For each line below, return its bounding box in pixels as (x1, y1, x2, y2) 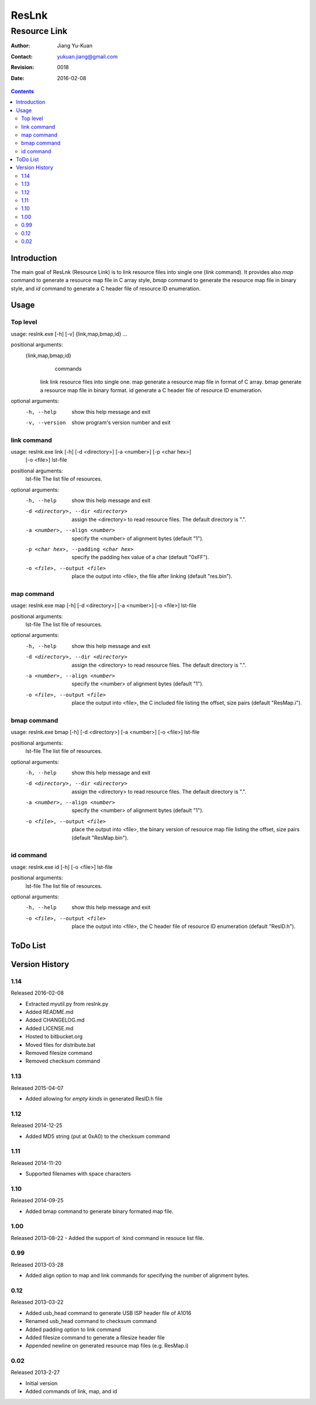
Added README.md (25, 1009, 74, 1016)
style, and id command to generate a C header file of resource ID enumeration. (11, 285, 201, 292)
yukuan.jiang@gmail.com (57, 53, 118, 60)
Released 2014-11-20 (11, 1159, 61, 1166)
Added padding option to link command (25, 1326, 121, 1333)
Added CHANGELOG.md (25, 1016, 85, 1024)
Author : (11, 42, 30, 49)
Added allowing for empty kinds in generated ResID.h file (25, 1095, 163, 1102)
